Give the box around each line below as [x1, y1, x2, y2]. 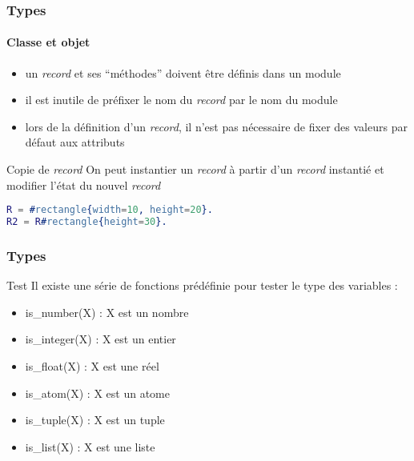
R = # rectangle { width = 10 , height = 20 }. [6, 204, 213, 216]
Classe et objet [6, 34, 90, 50]
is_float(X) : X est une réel [25, 357, 159, 374]
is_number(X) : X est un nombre [25, 303, 189, 320]
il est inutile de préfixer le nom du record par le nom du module [25, 91, 338, 108]
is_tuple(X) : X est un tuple [25, 411, 165, 428]
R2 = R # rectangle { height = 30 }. [6, 216, 167, 228]
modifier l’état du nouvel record [6, 176, 161, 193]
